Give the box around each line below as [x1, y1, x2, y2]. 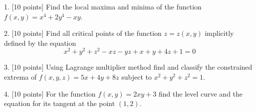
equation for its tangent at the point [4, 98, 115, 109]
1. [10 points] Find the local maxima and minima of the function [4, 1, 202, 11]
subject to [121, 72, 152, 82]
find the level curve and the [159, 88, 243, 99]
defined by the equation [4, 37, 76, 48]
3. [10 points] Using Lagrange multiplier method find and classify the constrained [4, 62, 253, 72]
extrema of [4, 72, 37, 82]
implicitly [205, 28, 234, 38]
